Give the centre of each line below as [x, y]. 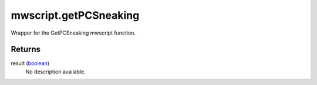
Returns [26, 50]
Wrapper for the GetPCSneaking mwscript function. [73, 33]
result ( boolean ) [30, 63]
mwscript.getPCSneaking [75, 15]
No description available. [56, 72]
